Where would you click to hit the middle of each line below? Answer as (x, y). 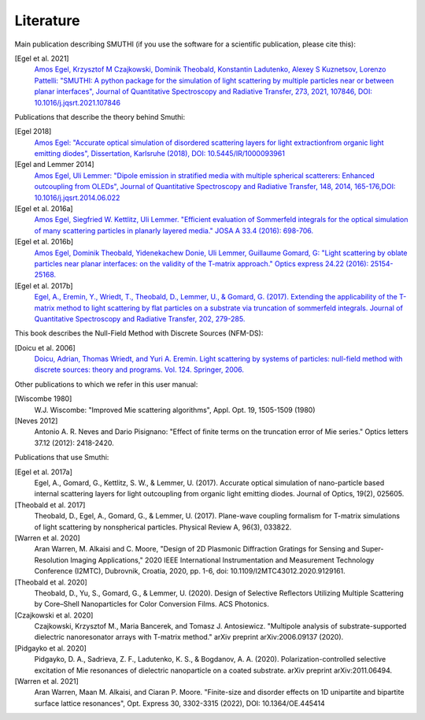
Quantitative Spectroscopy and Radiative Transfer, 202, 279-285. (140, 318)
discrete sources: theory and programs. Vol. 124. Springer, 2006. (139, 369)
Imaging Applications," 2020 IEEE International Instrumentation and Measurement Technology (222, 560)
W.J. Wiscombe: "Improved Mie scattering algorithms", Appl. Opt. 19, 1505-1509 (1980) (175, 410)
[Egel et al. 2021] (42, 58)
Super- (372, 549)
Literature (47, 20)
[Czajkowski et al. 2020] (54, 615)
